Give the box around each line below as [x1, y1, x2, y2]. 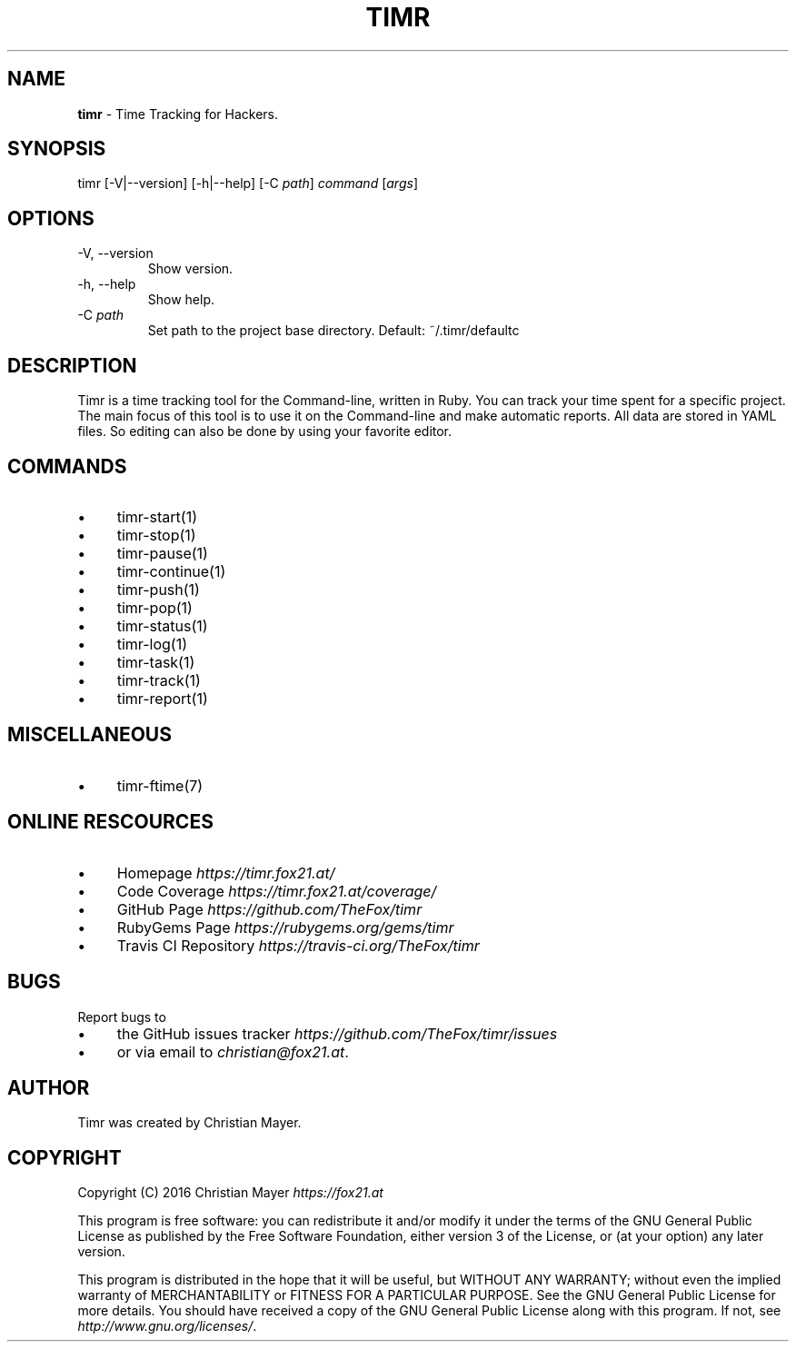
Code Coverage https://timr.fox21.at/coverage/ [116, 881, 437, 900]
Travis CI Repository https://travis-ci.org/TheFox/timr [116, 936, 480, 955]
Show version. [147, 261, 234, 277]
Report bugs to [77, 1008, 166, 1025]
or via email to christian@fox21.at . [116, 1042, 349, 1061]
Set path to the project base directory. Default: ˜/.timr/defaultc [147, 322, 520, 339]
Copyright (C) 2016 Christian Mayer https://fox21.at [77, 1185, 383, 1201]
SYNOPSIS [7, 137, 106, 161]
